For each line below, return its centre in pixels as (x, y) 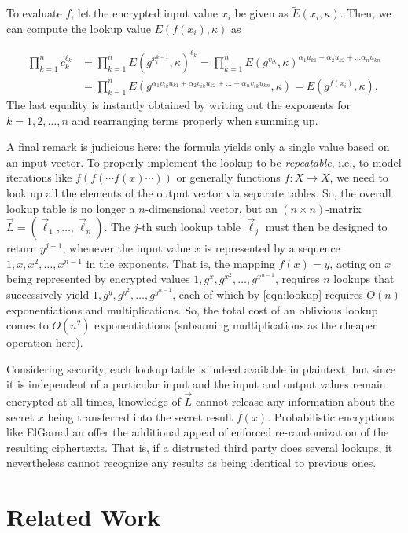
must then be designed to (326, 227)
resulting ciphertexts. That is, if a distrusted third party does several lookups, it (200, 447)
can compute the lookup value (79, 28)
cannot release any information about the (295, 401)
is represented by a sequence (272, 248)
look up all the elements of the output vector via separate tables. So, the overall (199, 192)
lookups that (364, 279)
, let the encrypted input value (145, 13)
